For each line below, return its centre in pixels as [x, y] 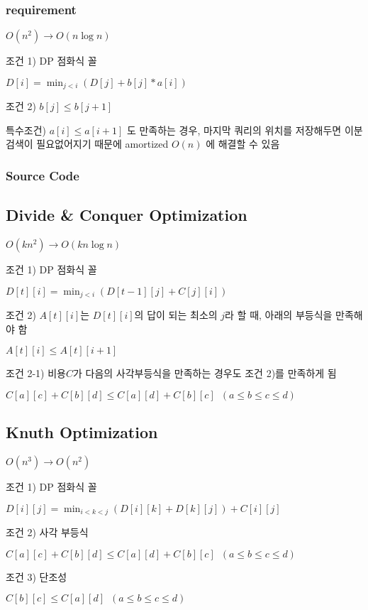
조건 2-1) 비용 [36, 373]
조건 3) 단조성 [37, 576]
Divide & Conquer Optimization [127, 215]
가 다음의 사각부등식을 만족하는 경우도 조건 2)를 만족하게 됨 [205, 373]
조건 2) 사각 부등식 [47, 532]
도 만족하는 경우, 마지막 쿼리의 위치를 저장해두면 [234, 130]
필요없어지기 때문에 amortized [102, 144]
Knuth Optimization [82, 432]
